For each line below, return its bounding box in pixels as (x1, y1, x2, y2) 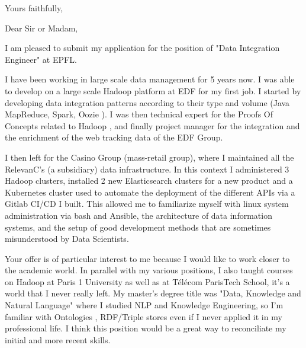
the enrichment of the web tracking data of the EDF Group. (5, 131, 223, 143)
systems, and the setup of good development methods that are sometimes (5, 221, 271, 233)
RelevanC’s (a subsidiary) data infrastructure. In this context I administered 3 (5, 162, 289, 175)
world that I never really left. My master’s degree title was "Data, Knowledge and (5, 287, 301, 299)
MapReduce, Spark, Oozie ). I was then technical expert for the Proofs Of (5, 108, 273, 120)
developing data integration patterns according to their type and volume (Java (5, 96, 290, 108)
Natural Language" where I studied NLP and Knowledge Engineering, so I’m (5, 299, 284, 311)
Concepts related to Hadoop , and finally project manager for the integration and (5, 119, 300, 132)
